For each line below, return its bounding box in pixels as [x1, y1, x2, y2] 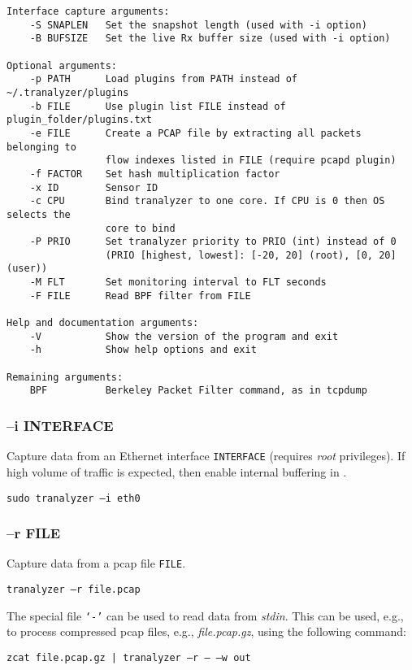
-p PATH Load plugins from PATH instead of [29, 73, 297, 85]
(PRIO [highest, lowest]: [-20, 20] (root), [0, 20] [105, 249, 397, 261]
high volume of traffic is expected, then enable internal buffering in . [7, 463, 347, 480]
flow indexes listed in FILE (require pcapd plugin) [105, 154, 397, 167]
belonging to [7, 141, 76, 153]
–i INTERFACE [7, 415, 114, 435]
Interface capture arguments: [7, 6, 170, 17]
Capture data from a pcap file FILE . [7, 555, 186, 572]
